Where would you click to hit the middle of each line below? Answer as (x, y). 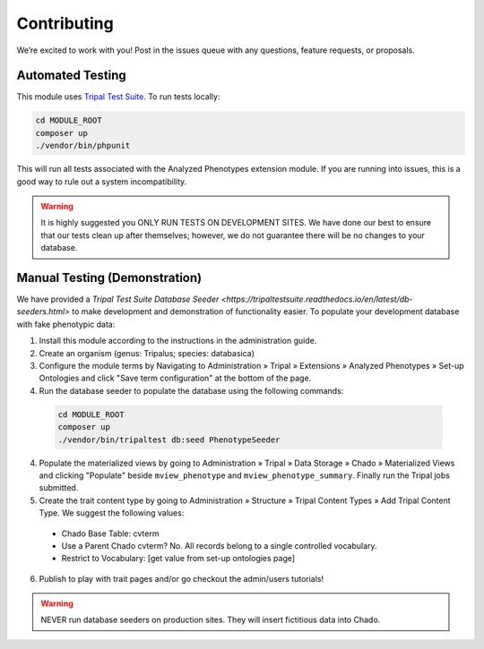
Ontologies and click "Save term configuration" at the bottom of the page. (175, 378)
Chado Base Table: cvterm (110, 534)
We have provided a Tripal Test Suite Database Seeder (118, 299)
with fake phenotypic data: (66, 324)
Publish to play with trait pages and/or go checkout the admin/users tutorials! (181, 578)
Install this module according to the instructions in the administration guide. (178, 341)
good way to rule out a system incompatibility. (102, 181)
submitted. (59, 488)
